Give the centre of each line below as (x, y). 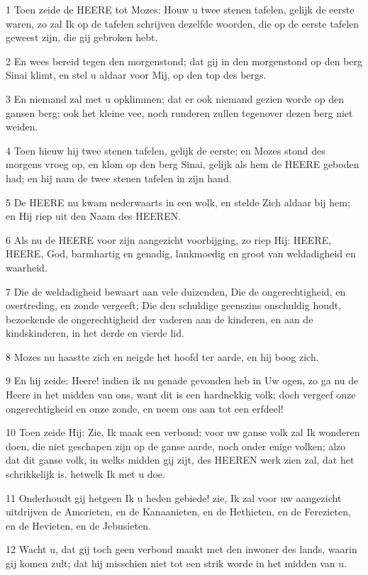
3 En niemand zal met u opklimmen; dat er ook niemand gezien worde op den (175, 98)
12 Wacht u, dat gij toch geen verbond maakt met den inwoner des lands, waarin (182, 549)
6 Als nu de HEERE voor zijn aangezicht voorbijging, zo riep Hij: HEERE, (169, 239)
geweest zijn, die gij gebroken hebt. (82, 37)
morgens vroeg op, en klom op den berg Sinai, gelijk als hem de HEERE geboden (183, 164)
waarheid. (27, 267)
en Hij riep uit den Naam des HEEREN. (94, 216)
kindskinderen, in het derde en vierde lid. (95, 333)
